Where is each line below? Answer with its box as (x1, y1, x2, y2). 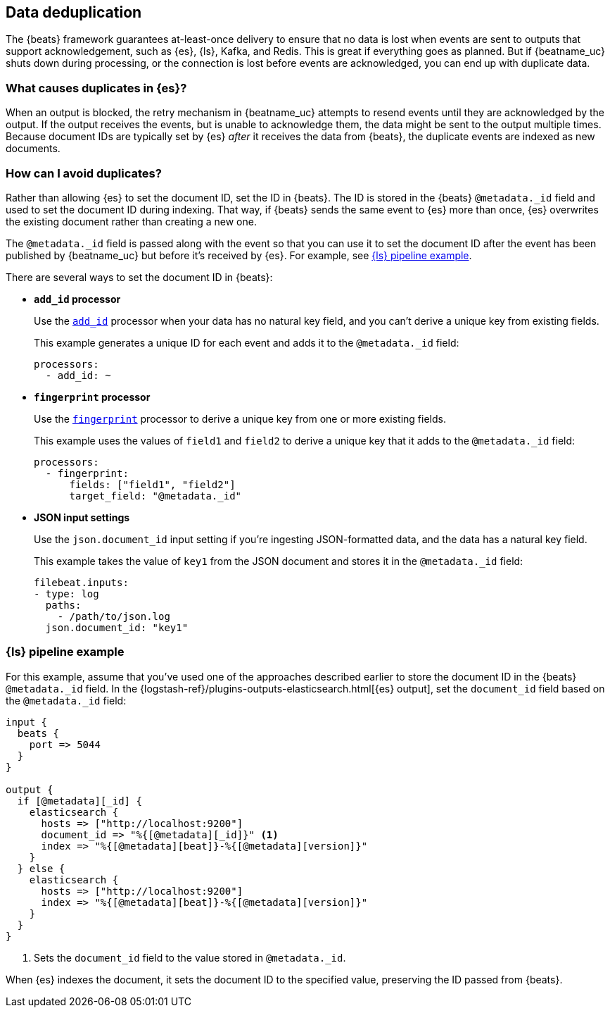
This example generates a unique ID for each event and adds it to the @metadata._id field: (34, 336, 459, 349)
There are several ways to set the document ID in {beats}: (6, 271, 273, 283)
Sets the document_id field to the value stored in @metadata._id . (34, 951, 346, 964)
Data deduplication (6, 4, 142, 21)
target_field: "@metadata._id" (69, 490, 242, 502)
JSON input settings (34, 511, 130, 523)
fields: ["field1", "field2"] (69, 478, 236, 490)
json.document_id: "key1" (45, 621, 189, 633)
